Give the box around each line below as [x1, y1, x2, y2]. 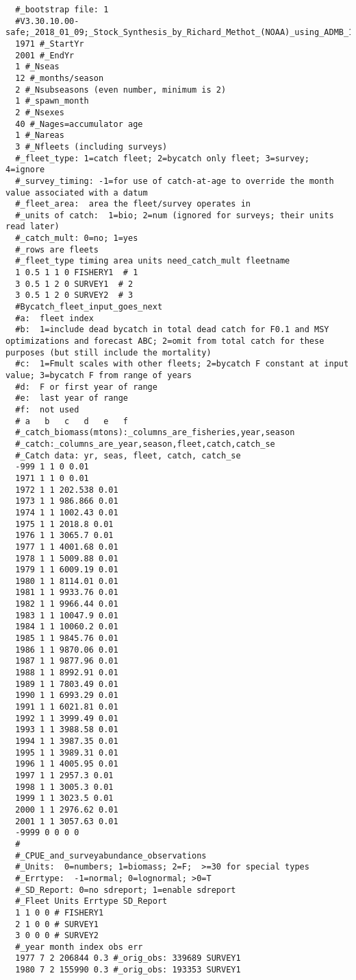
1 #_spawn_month [15, 96, 89, 106]
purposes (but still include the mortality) [5, 347, 212, 358]
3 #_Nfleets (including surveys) [15, 141, 168, 152]
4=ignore [5, 165, 45, 175]
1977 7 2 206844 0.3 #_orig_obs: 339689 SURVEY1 [15, 953, 241, 964]
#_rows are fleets [15, 244, 99, 255]
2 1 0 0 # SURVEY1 [15, 919, 99, 929]
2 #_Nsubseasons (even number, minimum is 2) [15, 84, 227, 95]
